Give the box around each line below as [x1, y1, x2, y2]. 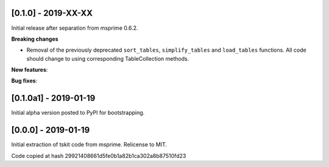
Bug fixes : [11, 77, 38, 84]
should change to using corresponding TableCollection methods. [26, 55, 189, 62]
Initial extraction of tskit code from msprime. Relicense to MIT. [11, 141, 168, 148]
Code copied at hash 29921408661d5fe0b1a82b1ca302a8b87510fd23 [11, 152, 186, 159]
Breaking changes [11, 35, 58, 43]
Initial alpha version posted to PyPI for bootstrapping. [11, 109, 145, 117]
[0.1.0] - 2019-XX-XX [11, 8, 93, 18]
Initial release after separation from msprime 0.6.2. [11, 24, 138, 32]
